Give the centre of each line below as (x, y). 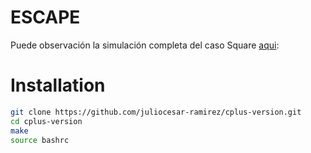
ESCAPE (45, 17)
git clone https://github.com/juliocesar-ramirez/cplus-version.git (156, 112)
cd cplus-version (46, 121)
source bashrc (40, 140)
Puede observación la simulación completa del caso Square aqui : (145, 45)
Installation (58, 85)
